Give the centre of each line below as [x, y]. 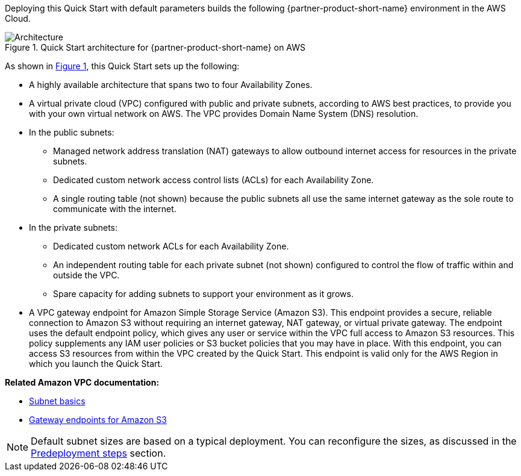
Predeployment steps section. [98, 453]
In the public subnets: [72, 132]
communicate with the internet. [115, 209]
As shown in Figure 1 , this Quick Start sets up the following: [122, 66]
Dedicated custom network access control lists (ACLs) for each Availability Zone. [214, 180]
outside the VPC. [86, 275]
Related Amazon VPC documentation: [82, 382]
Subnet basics [57, 401]
